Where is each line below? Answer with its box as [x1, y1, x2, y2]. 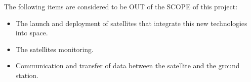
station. [15, 70, 39, 80]
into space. [15, 27, 48, 38]
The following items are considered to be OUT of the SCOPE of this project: [4, 1, 238, 11]
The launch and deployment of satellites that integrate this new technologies [15, 18, 247, 28]
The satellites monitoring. [15, 44, 94, 54]
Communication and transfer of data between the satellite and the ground [15, 60, 240, 71]
